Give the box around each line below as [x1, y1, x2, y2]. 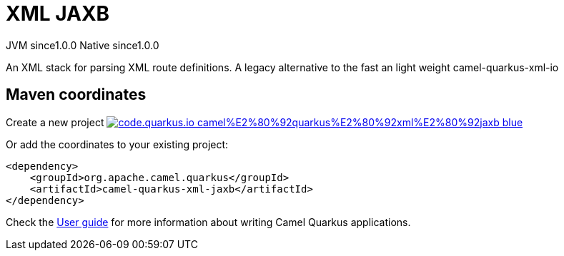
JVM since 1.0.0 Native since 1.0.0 [6, 39, 159, 51]
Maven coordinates [6, 86, 147, 104]
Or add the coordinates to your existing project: [6, 138, 229, 150]
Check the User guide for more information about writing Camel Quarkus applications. [6, 215, 411, 228]
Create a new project [6, 116, 104, 128]
